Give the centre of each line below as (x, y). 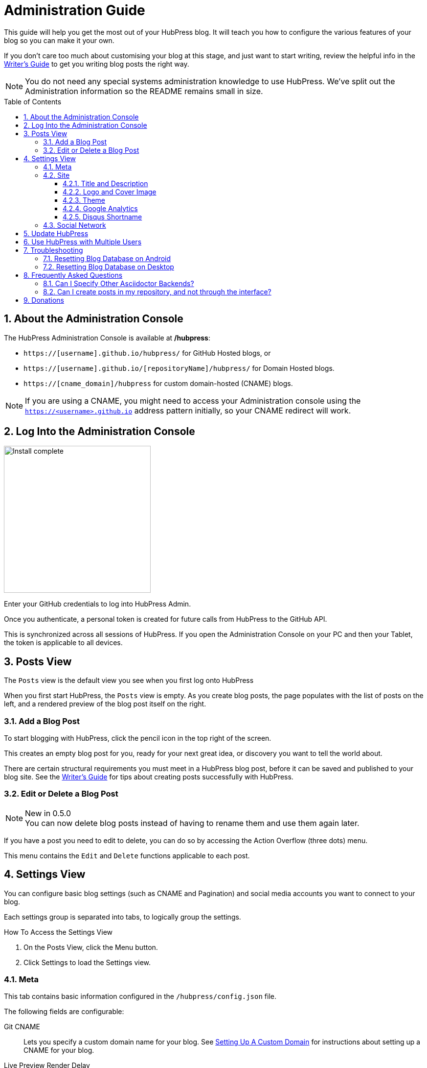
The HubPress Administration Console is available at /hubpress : (107, 338)
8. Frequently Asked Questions (73, 275)
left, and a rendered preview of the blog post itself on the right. (105, 704)
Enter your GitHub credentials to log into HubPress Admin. (98, 604)
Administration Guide (75, 10)
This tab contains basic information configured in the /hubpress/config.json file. (140, 996)
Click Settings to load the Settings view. (87, 962)
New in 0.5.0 (48, 813)
